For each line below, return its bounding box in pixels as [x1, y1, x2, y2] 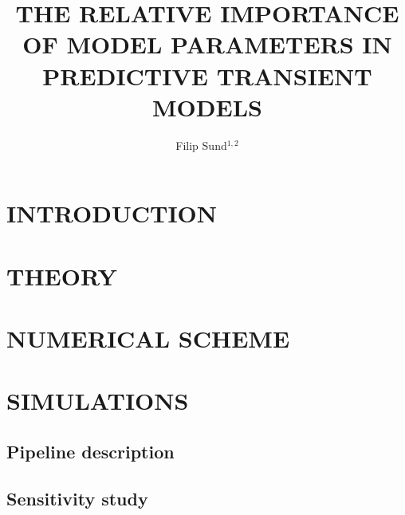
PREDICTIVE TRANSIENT [42, 59, 372, 92]
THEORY [6, 259, 117, 292]
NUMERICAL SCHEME [6, 322, 290, 355]
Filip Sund [175, 136, 227, 153]
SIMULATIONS [6, 384, 189, 417]
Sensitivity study [6, 486, 148, 510]
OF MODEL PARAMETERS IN [22, 28, 392, 61]
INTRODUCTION [6, 197, 218, 230]
